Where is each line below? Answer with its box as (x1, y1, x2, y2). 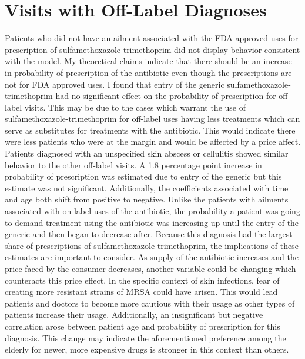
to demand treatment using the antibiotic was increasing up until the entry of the (5, 216, 299, 228)
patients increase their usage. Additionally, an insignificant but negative (5, 308, 263, 321)
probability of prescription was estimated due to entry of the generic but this (5, 170, 282, 182)
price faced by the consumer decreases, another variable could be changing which (5, 262, 296, 274)
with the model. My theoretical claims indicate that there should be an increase (5, 55, 292, 67)
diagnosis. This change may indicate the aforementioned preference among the (5, 331, 286, 344)
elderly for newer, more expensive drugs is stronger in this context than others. (5, 343, 289, 355)
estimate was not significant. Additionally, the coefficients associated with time (5, 181, 289, 194)
